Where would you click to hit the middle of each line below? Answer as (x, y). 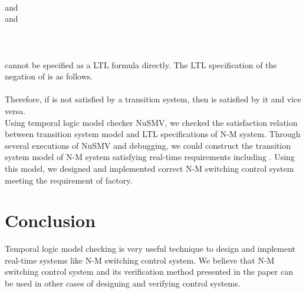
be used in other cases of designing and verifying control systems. (123, 283)
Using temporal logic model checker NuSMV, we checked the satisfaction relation (151, 122)
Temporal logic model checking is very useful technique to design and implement (150, 249)
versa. (15, 110)
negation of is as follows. (49, 76)
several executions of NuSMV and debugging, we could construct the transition (148, 145)
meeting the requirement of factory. (69, 180)
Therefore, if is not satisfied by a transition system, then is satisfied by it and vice (153, 99)
